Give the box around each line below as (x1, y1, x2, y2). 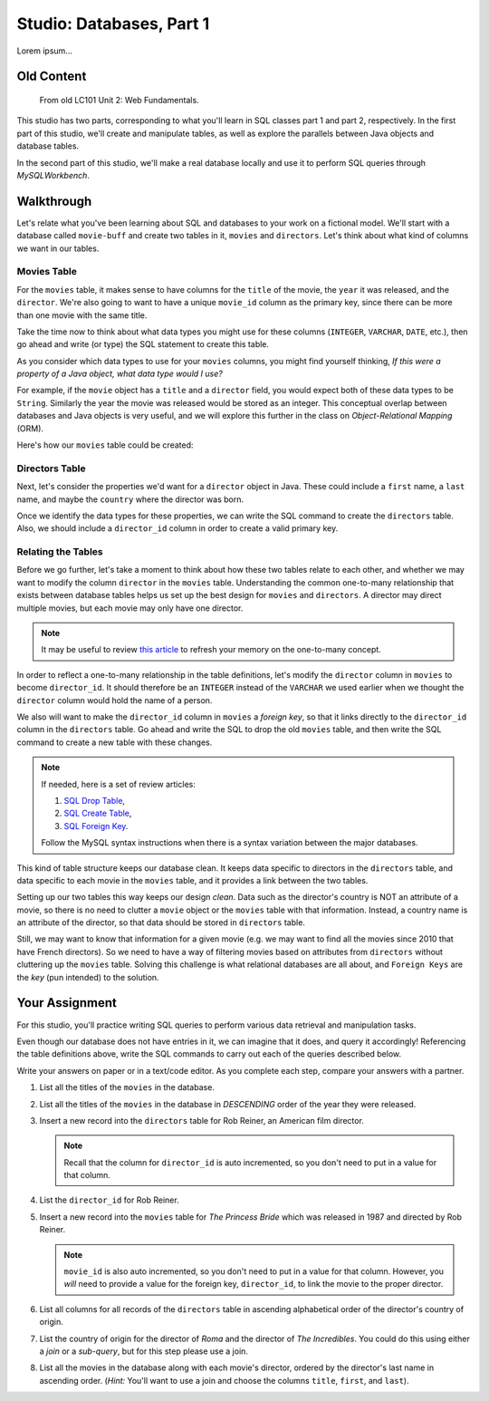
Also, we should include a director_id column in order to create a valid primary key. (16, 523, 339, 534)
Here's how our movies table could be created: (16, 440, 194, 450)
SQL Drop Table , (63, 795, 126, 806)
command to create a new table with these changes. (16, 737, 213, 748)
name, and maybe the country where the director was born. (16, 494, 244, 505)
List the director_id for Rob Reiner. (39, 1194, 180, 1205)
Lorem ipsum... (16, 45, 72, 56)
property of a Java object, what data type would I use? (16, 368, 224, 380)
